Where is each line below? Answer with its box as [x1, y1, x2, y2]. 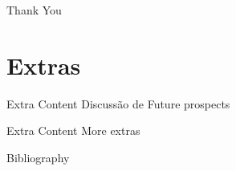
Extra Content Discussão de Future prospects [6, 95, 230, 112]
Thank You [6, 2, 62, 18]
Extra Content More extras [6, 122, 140, 139]
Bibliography [6, 149, 70, 165]
